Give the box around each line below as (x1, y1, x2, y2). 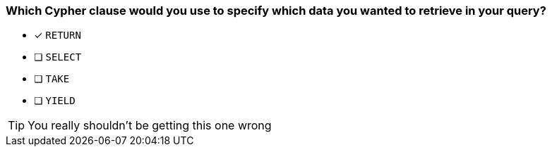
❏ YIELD (34, 94, 76, 107)
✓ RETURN (34, 29, 81, 42)
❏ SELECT (34, 51, 82, 63)
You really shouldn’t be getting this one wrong (28, 118, 272, 133)
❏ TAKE (34, 72, 70, 85)
